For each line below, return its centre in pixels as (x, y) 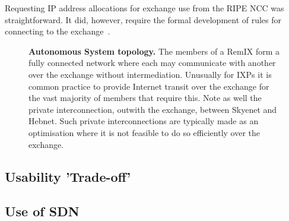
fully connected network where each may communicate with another (152, 63)
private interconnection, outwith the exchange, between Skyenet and (153, 109)
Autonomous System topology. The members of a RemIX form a (154, 51)
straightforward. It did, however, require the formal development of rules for (143, 19)
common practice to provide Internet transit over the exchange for (149, 86)
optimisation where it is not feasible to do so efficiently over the (144, 132)
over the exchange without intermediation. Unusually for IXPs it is (150, 74)
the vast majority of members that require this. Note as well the (145, 98)
